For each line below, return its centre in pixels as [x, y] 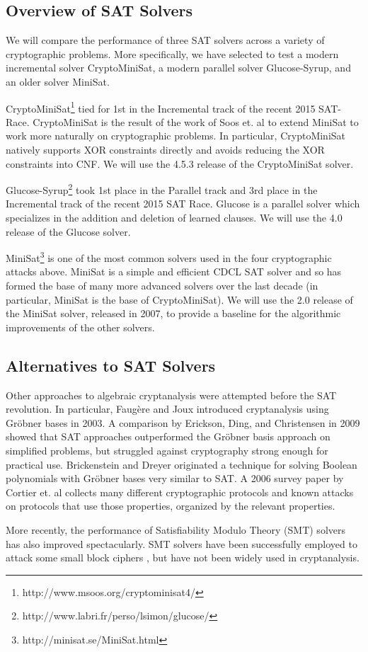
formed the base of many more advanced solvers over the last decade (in [162, 286]
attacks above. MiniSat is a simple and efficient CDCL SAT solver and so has [174, 271]
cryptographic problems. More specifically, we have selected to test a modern [172, 53]
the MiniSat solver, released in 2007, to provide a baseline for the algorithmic [173, 313]
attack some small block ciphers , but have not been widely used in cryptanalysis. [183, 557]
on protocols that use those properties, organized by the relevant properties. [171, 506]
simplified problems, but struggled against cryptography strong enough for [167, 451]
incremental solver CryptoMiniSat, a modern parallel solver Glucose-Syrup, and [178, 68]
